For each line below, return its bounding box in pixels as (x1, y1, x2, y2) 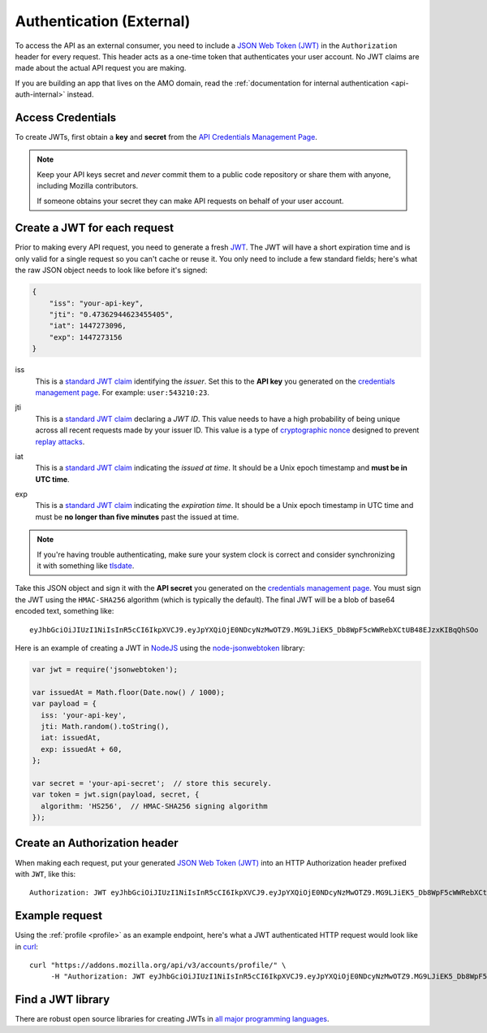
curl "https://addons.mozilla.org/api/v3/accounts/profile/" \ (29, 961, 287, 970)
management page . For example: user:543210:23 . (35, 387, 210, 397)
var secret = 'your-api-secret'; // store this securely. (32, 779, 272, 788)
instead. (67, 89, 94, 99)
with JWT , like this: (15, 869, 76, 879)
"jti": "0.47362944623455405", (49, 310, 174, 319)
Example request (15, 909, 103, 922)
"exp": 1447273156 (49, 332, 123, 341)
